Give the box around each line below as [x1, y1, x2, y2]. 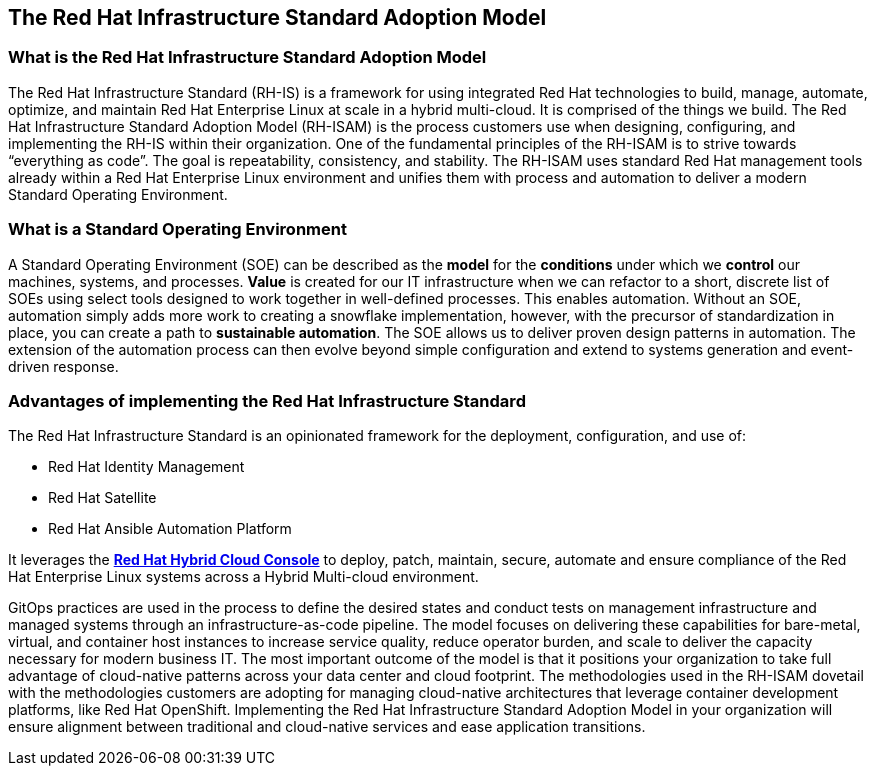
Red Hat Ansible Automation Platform [48, 520, 292, 538]
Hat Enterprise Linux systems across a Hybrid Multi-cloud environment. [8, 568, 479, 586]
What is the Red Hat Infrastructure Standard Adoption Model [8, 47, 487, 68]
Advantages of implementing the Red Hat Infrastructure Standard [8, 390, 526, 411]
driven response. [8, 357, 119, 375]
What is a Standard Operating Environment [8, 219, 347, 240]
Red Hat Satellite [48, 489, 157, 507]
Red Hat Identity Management [48, 458, 245, 476]
